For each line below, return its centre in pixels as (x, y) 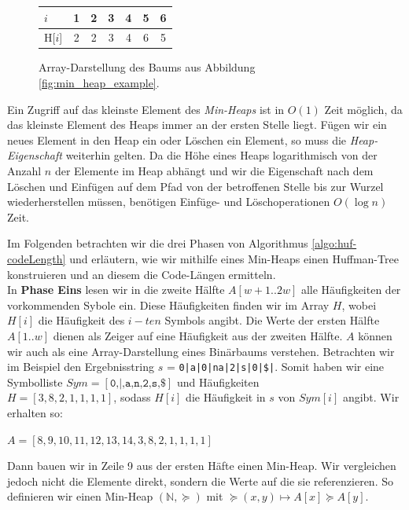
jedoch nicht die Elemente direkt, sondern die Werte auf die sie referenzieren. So (200, 481)
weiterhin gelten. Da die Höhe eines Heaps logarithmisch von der (221, 155)
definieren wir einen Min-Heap (80, 496)
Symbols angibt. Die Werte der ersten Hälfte (272, 320)
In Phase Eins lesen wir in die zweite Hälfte (116, 290)
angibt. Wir (371, 397)
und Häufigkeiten (218, 382)
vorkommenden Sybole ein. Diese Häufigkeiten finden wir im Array (168, 305)
